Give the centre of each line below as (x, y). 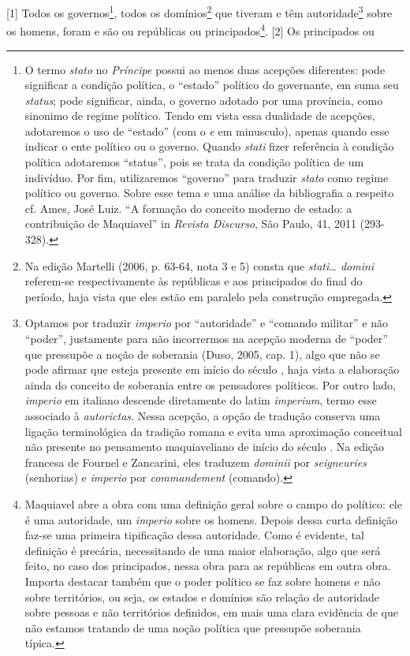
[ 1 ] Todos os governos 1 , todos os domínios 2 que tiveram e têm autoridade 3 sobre (199, 11)
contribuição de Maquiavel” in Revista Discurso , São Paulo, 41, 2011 (190, 224)
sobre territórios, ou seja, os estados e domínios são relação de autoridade (202, 596)
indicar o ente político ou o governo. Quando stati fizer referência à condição (209, 146)
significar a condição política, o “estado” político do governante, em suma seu (212, 85)
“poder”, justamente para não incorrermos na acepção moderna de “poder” (206, 338)
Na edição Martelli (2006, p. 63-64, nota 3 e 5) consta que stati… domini (199, 265)
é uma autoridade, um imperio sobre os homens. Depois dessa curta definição (211, 519)
